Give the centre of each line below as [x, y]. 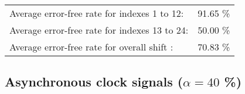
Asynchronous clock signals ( [94, 82]
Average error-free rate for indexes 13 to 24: [99, 30]
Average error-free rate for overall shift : [91, 47]
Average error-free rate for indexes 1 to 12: [97, 13]
